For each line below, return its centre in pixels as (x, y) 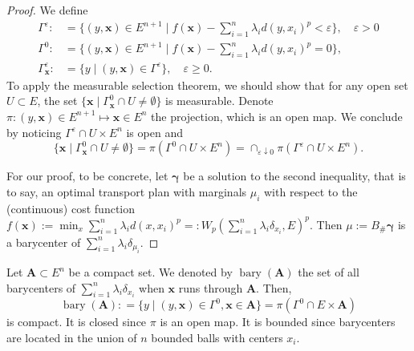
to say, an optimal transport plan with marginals (127, 191)
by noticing (34, 132)
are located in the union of (72, 338)
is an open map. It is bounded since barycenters (278, 322)
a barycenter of (44, 242)
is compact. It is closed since (77, 322)
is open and (154, 132)
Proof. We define (47, 10)
